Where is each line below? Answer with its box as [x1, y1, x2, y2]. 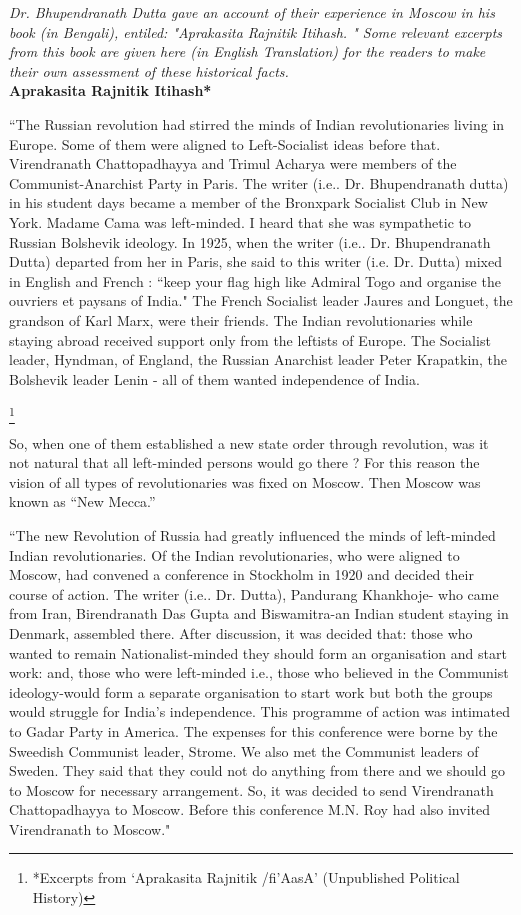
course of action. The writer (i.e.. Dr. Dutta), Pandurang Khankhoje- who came [9, 583, 499, 604]
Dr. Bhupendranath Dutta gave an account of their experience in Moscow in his [9, 2, 495, 22]
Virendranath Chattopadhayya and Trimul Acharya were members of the [9, 153, 457, 174]
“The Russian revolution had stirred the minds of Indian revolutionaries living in [9, 113, 505, 134]
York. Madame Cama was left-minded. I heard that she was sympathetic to [9, 211, 471, 232]
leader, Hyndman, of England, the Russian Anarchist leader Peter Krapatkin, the [9, 349, 508, 370]
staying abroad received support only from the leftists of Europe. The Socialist [9, 329, 491, 350]
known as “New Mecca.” [9, 491, 156, 512]
